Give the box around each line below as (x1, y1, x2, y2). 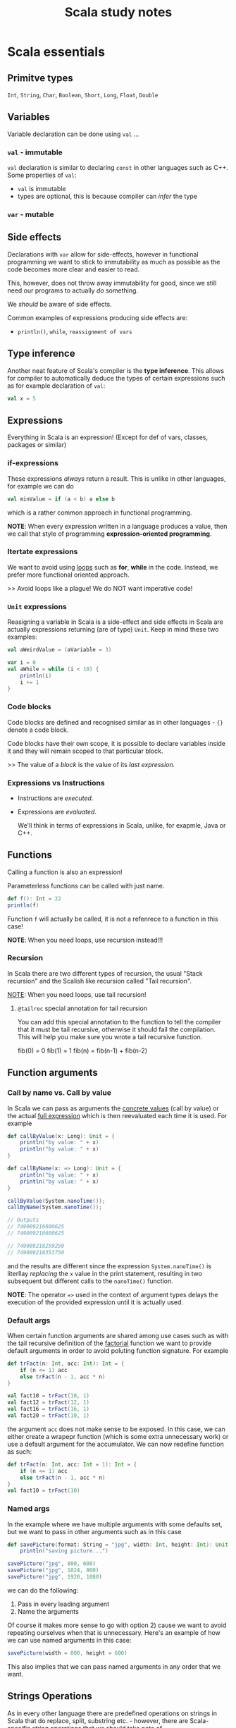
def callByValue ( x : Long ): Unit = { (7, 1132, 115, 1139)
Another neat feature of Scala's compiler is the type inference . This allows (7, 366, 224, 374)
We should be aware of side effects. (7, 300, 113, 308)
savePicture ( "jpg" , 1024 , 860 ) (7, 1567, 99, 1574)
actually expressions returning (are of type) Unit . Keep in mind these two (7, 625, 219, 634)
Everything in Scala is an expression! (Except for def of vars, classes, (7, 433, 209, 441)
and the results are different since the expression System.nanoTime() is (7, 1261, 211, 1270)
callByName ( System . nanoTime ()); (7, 1203, 102, 1211)
